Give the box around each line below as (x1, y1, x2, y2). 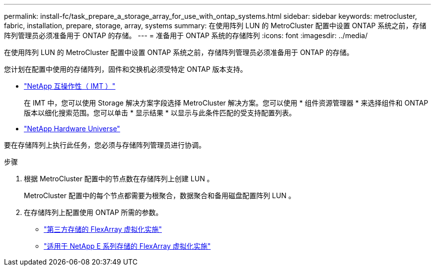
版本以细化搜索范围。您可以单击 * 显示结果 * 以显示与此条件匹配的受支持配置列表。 (24, 108, 296, 117)
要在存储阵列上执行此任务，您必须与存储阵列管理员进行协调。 (4, 141, 206, 149)
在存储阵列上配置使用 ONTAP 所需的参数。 (24, 208, 163, 216)
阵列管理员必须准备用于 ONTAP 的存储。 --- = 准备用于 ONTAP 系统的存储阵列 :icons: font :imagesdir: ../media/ (4, 31, 368, 40)
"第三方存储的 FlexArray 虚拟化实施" (44, 225, 162, 233)
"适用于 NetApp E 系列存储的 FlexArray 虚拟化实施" (44, 242, 211, 250)
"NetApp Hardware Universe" (24, 124, 120, 133)
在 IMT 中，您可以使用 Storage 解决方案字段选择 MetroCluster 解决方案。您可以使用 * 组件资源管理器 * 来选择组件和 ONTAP (24, 99, 429, 107)
